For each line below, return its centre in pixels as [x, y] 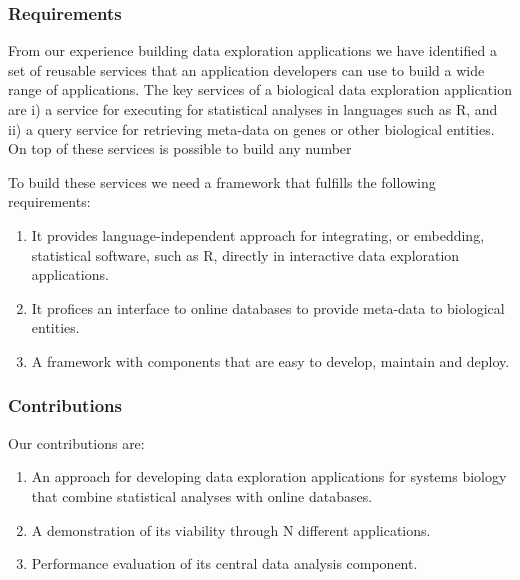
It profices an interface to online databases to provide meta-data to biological [268, 307]
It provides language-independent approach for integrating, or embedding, [258, 234]
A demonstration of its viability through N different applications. [231, 529]
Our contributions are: [76, 442]
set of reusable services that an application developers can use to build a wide [246, 69]
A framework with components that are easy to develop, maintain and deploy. [270, 360]
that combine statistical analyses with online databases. [202, 495]
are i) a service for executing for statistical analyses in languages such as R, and [253, 109]
